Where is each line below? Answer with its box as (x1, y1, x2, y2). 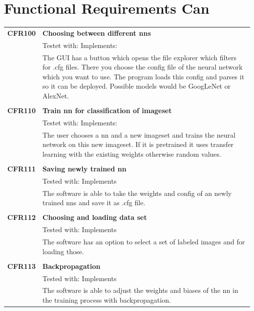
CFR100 (7, 27, 36, 38)
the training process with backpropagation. (42, 295, 171, 305)
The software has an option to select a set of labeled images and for (42, 237, 245, 247)
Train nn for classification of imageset (42, 105, 172, 116)
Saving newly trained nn (42, 164, 127, 173)
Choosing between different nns (42, 27, 151, 38)
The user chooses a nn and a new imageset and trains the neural (42, 129, 235, 140)
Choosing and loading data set (42, 212, 147, 222)
